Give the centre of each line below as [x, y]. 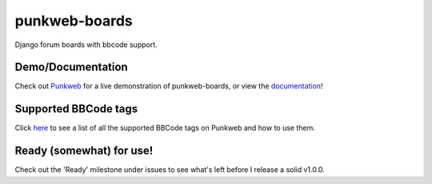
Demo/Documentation [71, 67]
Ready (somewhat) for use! [84, 151]
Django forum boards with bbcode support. [86, 45]
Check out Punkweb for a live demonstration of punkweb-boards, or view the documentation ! [169, 86]
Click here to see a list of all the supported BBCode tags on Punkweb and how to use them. [165, 128]
